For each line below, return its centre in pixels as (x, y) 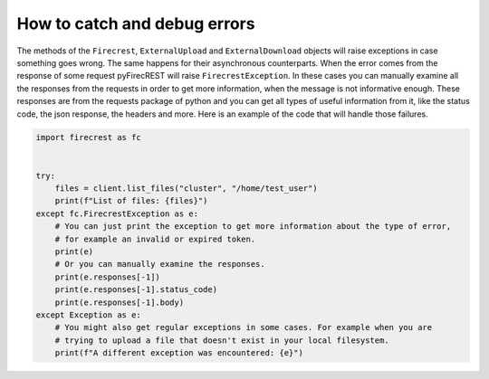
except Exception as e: (89, 315)
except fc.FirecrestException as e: (117, 213)
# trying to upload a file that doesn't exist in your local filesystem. (222, 340)
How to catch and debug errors (136, 24)
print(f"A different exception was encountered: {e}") (179, 353)
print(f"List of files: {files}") (131, 201)
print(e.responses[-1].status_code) (136, 290)
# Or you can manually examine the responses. (160, 264)
